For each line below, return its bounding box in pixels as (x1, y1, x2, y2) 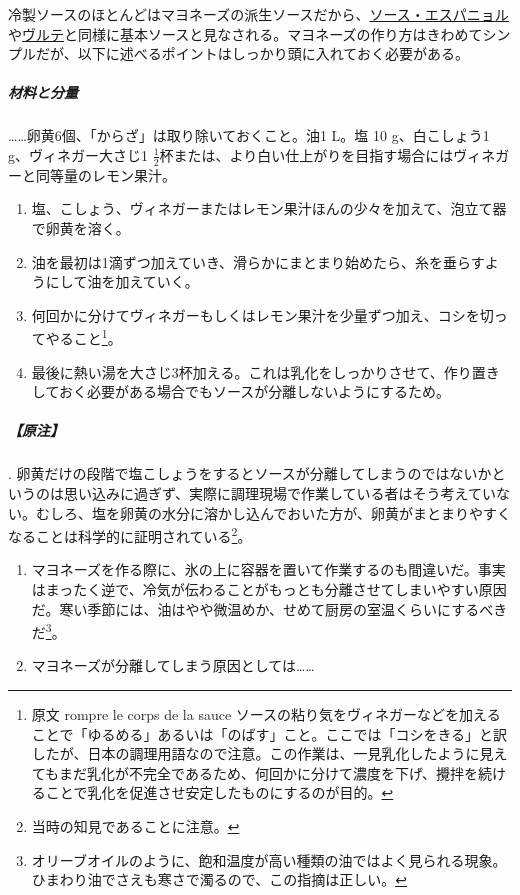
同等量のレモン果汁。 (35, 164, 176, 185)
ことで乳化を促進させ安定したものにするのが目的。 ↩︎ (45, 782, 394, 803)
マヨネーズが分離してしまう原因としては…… (31, 655, 315, 676)
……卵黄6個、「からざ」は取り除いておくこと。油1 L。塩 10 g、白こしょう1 (8, 125, 490, 146)
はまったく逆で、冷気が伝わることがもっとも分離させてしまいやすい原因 (31, 578, 507, 599)
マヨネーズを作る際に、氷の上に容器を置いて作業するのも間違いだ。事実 (31, 559, 506, 580)
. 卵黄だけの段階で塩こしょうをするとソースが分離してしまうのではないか (8, 463, 492, 484)
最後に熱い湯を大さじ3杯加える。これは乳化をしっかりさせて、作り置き (31, 361, 500, 382)
